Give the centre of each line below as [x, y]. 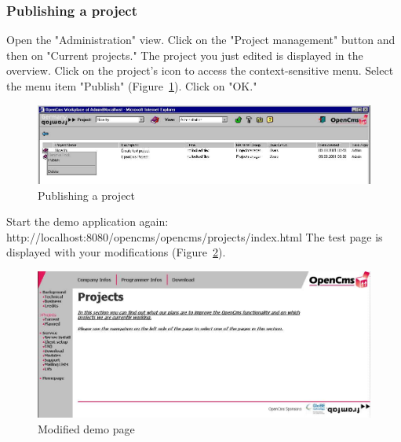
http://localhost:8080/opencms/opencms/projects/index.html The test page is [195, 236]
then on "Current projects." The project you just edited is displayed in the [185, 55]
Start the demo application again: [87, 221]
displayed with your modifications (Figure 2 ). [116, 252]
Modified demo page [86, 428]
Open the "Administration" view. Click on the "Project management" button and [201, 40]
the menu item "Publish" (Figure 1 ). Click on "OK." [132, 86]
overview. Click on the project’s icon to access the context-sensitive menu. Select [200, 70]
